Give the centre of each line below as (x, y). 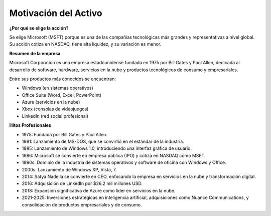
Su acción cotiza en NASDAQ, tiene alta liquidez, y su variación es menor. (85, 44)
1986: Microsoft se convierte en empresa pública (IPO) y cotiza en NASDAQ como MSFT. (114, 155)
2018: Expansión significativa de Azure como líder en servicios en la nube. (99, 190)
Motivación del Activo (56, 13)
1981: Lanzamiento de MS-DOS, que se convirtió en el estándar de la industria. (103, 142)
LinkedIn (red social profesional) (55, 116)
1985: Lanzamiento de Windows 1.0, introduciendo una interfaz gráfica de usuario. (107, 148)
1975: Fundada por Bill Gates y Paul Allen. (65, 134)
